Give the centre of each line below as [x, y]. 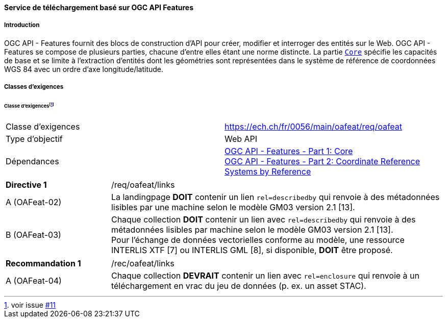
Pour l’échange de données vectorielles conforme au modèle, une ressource [258, 240]
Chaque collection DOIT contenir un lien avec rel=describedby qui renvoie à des [263, 219]
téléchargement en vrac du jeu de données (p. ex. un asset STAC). [239, 286]
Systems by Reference [268, 171]
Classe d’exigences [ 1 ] [29, 105]
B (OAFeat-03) [33, 234]
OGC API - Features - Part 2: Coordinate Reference [322, 161]
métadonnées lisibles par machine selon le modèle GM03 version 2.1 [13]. [252, 229]
